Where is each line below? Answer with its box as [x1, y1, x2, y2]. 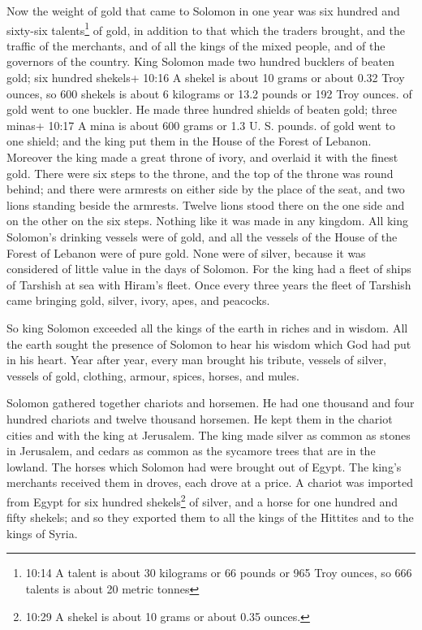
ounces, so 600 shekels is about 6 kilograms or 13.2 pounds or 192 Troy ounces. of [6, 85, 412, 102]
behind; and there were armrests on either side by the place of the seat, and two [6, 180, 405, 198]
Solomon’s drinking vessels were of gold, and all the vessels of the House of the [6, 228, 398, 245]
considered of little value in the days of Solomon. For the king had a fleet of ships [6, 260, 411, 277]
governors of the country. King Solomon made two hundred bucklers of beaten [6, 53, 394, 70]
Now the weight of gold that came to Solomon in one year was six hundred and [6, 2, 400, 19]
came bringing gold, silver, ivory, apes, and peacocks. [6, 292, 270, 309]
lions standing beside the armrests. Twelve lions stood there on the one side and [6, 196, 405, 213]
